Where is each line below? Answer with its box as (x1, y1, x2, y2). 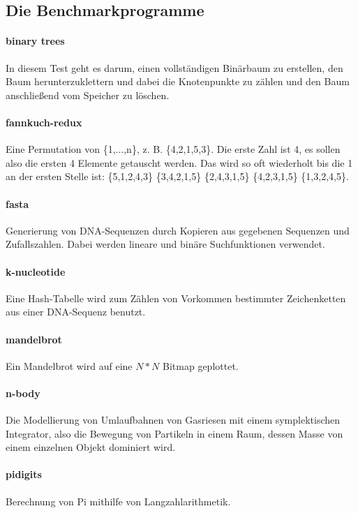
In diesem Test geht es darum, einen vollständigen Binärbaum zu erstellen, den (6, 60, 343, 75)
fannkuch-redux (6, 114, 82, 129)
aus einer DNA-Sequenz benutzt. (6, 304, 146, 319)
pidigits (6, 467, 42, 482)
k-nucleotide (6, 264, 66, 278)
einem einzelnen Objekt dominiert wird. (6, 440, 176, 454)
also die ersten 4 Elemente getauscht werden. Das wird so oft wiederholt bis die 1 (6, 155, 353, 170)
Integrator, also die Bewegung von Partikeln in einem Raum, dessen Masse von (6, 426, 343, 440)
